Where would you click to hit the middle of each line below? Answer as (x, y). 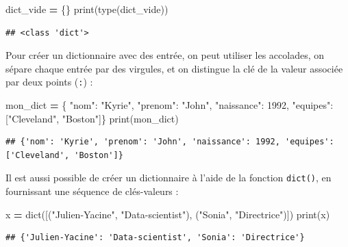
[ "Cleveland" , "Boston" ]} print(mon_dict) (92, 118)
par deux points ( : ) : (49, 82)
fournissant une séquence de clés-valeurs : (92, 191)
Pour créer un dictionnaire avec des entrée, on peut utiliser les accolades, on (165, 55)
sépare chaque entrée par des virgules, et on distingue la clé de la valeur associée (174, 68)
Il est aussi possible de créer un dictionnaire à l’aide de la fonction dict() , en (169, 178)
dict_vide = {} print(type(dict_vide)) (87, 9)
